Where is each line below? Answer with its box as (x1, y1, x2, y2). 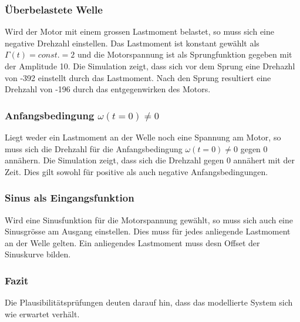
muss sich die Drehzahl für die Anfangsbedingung (5, 142, 183, 155)
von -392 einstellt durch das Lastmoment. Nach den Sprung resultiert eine (5, 71, 271, 83)
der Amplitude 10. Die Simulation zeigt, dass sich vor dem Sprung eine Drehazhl (5, 60, 295, 72)
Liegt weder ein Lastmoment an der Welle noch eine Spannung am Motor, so (5, 131, 281, 143)
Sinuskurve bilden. (5, 248, 71, 260)
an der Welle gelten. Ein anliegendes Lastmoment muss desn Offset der (5, 236, 260, 249)
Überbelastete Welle (5, 2, 103, 16)
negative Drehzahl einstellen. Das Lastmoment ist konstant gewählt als (5, 36, 259, 49)
